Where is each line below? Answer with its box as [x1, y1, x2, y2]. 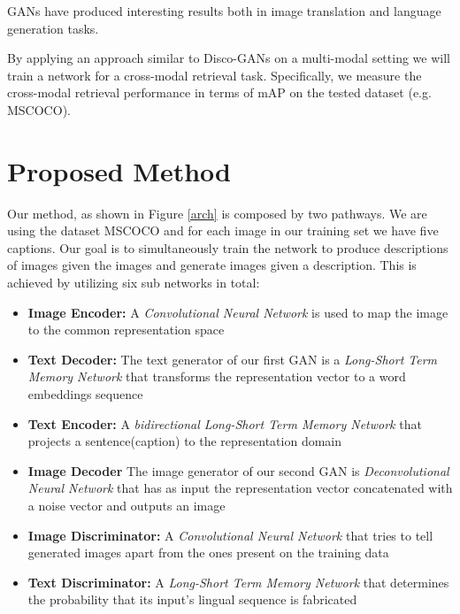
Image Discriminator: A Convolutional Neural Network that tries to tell [27, 526, 433, 544]
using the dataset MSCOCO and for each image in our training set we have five [7, 221, 439, 240]
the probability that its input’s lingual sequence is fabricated [27, 590, 357, 609]
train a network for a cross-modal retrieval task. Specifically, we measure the [7, 65, 422, 84]
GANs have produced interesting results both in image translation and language [7, 2, 441, 19]
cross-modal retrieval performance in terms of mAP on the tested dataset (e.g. [7, 83, 432, 102]
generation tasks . [7, 19, 99, 37]
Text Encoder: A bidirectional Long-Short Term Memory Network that [27, 414, 422, 433]
